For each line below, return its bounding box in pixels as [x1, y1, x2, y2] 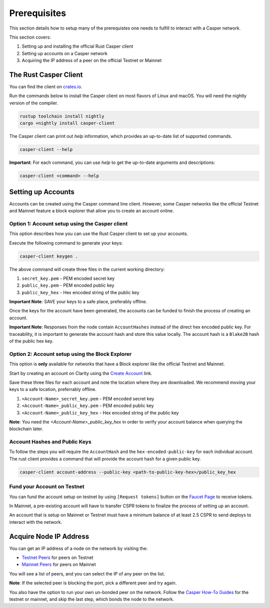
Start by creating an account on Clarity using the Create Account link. [9, 370, 152, 376]
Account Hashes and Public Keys [9, 439, 92, 446]
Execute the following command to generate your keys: [9, 240, 123, 246]
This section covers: [9, 34, 51, 40]
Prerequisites [9, 8, 66, 19]
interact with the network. [9, 519, 62, 525]
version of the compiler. [9, 100, 58, 106]
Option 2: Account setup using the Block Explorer [9, 350, 132, 357]
